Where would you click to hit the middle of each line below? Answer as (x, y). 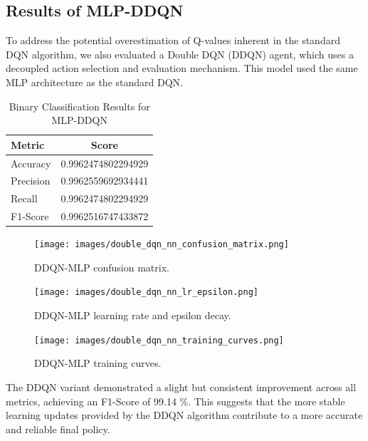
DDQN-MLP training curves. (98, 363)
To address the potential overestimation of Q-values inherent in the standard (173, 40)
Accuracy (31, 163)
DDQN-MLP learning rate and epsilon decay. (133, 315)
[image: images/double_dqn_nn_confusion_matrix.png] (162, 245)
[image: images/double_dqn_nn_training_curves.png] (159, 340)
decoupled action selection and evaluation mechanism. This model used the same (182, 68)
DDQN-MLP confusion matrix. (102, 267)
